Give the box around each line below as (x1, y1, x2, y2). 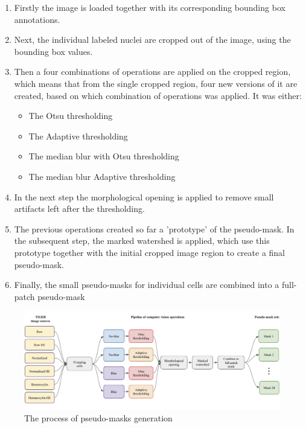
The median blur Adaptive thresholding (28, 170, 176, 182)
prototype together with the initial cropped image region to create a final (14, 246, 285, 258)
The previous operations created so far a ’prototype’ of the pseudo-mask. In (14, 222, 295, 235)
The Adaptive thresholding (28, 129, 128, 142)
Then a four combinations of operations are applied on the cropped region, (14, 65, 291, 78)
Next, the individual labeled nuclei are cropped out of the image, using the (14, 33, 291, 46)
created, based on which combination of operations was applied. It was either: (14, 89, 302, 101)
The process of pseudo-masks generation (24, 412, 173, 424)
